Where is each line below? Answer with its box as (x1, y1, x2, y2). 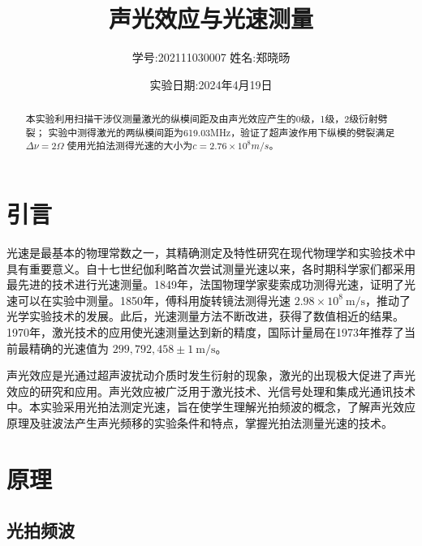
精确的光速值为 (28, 339, 109, 356)
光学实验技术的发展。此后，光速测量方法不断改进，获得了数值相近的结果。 (6, 307, 404, 325)
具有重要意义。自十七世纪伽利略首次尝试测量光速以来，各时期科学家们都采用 (6, 260, 416, 277)
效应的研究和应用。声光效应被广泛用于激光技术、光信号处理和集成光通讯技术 (6, 382, 416, 399)
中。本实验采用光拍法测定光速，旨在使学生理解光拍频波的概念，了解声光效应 (6, 398, 416, 415)
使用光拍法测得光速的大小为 (67, 139, 193, 153)
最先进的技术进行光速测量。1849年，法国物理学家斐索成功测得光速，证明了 (6, 276, 404, 293)
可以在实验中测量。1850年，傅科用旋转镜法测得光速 (17, 291, 291, 308)
